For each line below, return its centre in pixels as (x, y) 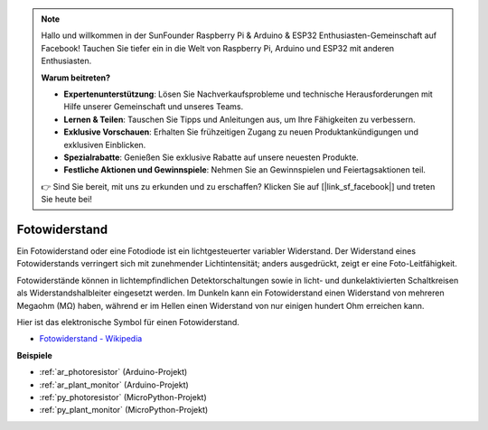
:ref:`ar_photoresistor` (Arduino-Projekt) (113, 372)
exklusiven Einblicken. (105, 145)
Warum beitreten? (76, 78)
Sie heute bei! (66, 200)
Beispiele (35, 355)
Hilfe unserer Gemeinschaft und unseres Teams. (154, 107)
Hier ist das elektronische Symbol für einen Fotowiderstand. (128, 322)
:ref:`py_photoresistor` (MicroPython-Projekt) (123, 397)
